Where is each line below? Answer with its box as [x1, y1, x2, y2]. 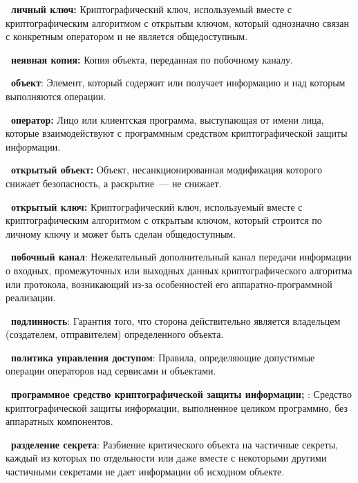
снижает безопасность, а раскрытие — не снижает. [6, 176, 222, 190]
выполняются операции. [6, 88, 106, 103]
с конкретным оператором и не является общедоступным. [6, 29, 248, 44]
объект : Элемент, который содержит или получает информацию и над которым [11, 75, 346, 90]
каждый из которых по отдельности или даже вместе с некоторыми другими [6, 451, 327, 465]
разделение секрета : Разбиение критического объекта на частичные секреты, [11, 437, 338, 451]
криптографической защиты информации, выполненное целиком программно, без [6, 400, 348, 415]
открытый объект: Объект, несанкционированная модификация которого [11, 162, 323, 177]
